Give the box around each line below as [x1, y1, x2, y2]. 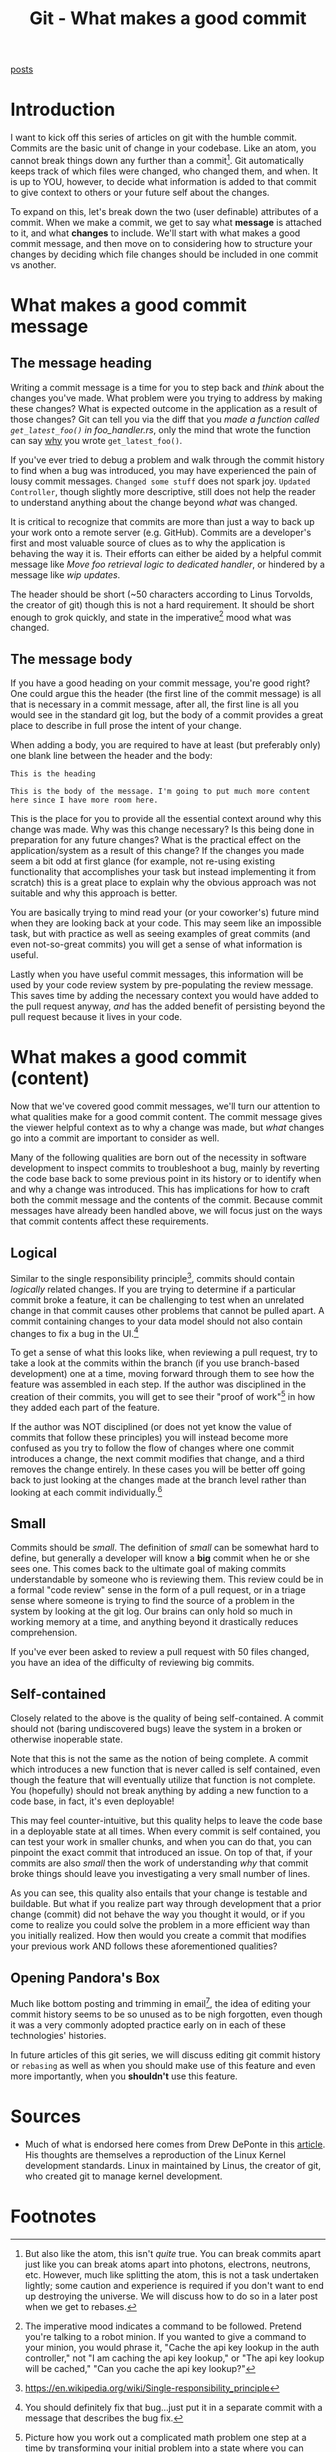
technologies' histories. [10, 2029, 107, 2041]
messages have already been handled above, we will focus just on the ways [10, 1205, 323, 1217]
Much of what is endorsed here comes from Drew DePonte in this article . [24, 2138, 326, 2150]
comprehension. [10, 1627, 78, 1639]
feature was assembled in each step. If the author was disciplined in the [10, 1378, 307, 1391]
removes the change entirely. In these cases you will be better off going [10, 1463, 306, 1475]
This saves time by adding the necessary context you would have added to [10, 990, 319, 1002]
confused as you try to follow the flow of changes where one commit [10, 1442, 295, 1454]
